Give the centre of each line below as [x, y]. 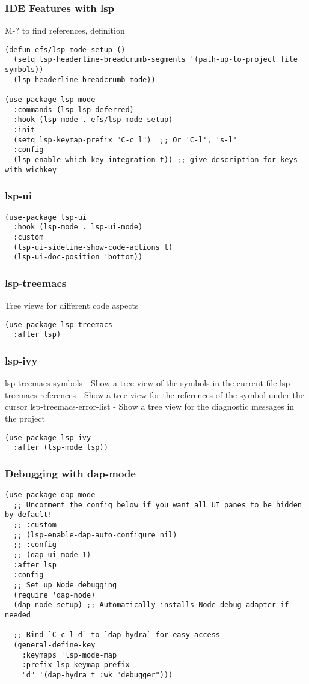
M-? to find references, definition [65, 30]
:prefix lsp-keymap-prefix [76, 665]
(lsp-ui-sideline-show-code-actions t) [93, 247]
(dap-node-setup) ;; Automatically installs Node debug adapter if [151, 605]
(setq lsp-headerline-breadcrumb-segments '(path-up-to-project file [155, 60]
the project [25, 418]
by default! [29, 515]
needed [18, 615]
